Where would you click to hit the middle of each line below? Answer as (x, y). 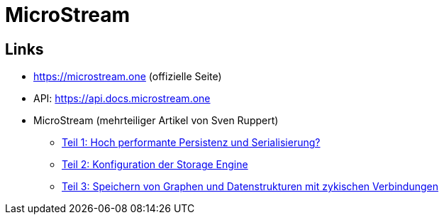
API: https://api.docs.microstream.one (122, 99)
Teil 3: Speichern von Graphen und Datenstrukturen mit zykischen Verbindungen (250, 187)
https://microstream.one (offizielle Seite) (128, 77)
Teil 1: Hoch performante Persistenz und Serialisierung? (191, 143)
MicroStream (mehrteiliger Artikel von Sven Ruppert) (156, 121)
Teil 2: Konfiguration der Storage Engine (155, 165)
